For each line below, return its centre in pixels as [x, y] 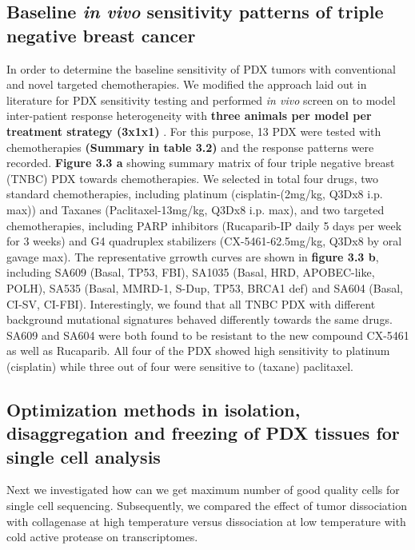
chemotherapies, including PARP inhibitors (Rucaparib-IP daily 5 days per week [204, 225]
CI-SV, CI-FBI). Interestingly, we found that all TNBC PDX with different [191, 303]
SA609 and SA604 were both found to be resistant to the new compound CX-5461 [208, 335]
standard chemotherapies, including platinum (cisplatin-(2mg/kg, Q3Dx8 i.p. [195, 194]
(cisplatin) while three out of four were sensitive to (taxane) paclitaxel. [180, 366]
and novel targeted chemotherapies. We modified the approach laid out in [187, 84]
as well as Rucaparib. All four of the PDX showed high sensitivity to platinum [198, 351]
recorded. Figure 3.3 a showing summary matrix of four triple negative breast [201, 163]
